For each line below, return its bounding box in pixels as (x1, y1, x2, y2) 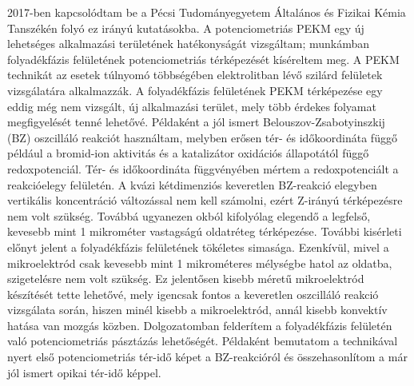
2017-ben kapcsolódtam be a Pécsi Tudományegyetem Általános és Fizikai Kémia (7, 4, 406, 20)
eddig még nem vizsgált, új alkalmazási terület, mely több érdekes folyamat (7, 97, 376, 114)
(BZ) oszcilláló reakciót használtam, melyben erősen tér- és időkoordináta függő (7, 129, 397, 145)
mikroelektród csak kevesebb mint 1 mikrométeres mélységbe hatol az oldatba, (7, 254, 392, 271)
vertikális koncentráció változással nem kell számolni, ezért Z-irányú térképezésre (7, 192, 403, 209)
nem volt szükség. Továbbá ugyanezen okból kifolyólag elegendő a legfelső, (7, 207, 371, 224)
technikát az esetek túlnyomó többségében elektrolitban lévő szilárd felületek (7, 66, 383, 83)
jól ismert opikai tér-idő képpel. (7, 364, 161, 380)
